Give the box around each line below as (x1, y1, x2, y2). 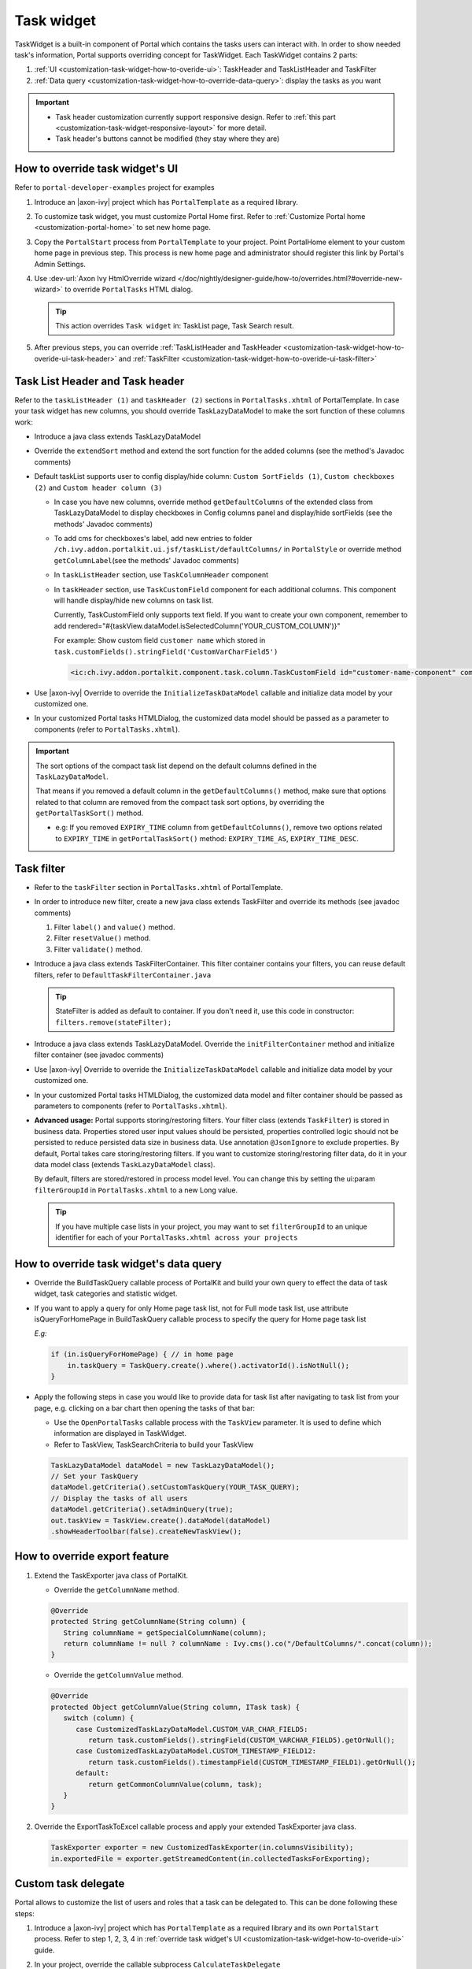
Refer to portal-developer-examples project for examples (14, 183, 216, 192)
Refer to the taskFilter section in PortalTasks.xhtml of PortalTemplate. (34, 882, 283, 892)
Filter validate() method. (53, 944, 143, 954)
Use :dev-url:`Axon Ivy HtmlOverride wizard (34, 273, 176, 283)
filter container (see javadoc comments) (34, 1050, 164, 1059)
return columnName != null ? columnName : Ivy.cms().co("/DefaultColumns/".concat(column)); (63, 1639, 433, 1648)
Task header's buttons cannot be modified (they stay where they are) (55, 134, 280, 143)
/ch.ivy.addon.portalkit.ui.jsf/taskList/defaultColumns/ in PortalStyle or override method (53, 544, 402, 554)
